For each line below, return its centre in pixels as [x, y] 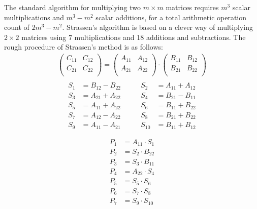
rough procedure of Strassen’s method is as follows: [84, 47]
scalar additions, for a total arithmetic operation [171, 17]
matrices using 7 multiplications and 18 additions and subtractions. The [134, 37]
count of [17, 27]
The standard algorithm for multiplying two [72, 7]
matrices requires [192, 7]
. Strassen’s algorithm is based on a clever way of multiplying [157, 27]
